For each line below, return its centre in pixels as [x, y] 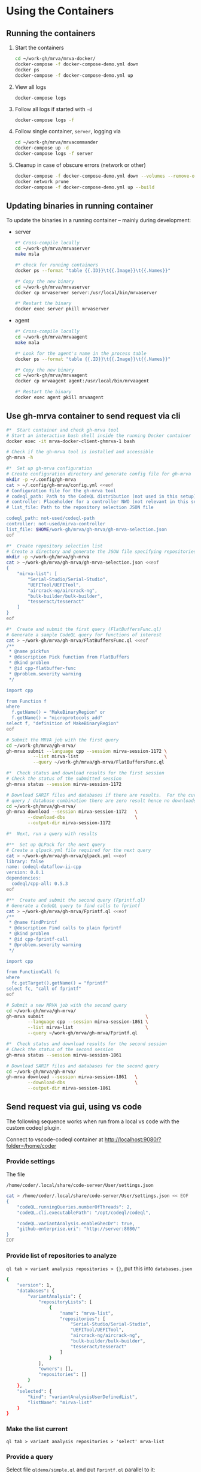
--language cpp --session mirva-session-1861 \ [88, 1022]
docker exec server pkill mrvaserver [62, 309]
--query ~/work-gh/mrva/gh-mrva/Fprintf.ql [83, 1033]
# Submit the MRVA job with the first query [63, 740]
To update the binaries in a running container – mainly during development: [99, 220]
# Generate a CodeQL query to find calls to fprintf [73, 906]
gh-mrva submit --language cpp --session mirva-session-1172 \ [87, 751]
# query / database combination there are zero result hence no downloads [101, 801]
